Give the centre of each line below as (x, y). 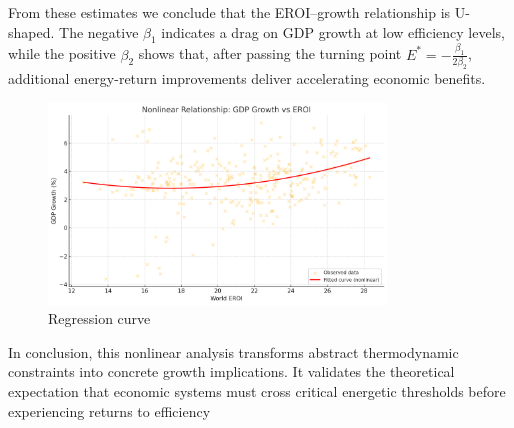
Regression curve (99, 318)
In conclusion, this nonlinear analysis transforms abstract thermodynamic (233, 351)
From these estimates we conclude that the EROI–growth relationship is (229, 12)
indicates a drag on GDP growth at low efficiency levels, (333, 31)
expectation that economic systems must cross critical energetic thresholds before (257, 390)
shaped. (31, 31)
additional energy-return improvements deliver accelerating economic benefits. (247, 77)
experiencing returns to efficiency (109, 410)
